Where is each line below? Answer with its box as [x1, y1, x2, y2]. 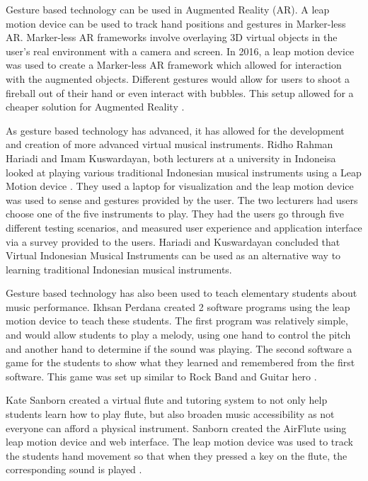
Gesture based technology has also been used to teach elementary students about [6, 285, 357, 300]
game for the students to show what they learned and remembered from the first [6, 355, 355, 370]
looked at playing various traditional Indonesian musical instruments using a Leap [6, 164, 362, 179]
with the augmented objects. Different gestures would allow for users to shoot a [6, 71, 350, 86]
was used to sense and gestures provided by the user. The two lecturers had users [6, 192, 358, 207]
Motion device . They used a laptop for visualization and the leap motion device [6, 179, 354, 193]
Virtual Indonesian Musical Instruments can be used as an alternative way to [6, 248, 341, 263]
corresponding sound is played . [6, 462, 142, 477]
